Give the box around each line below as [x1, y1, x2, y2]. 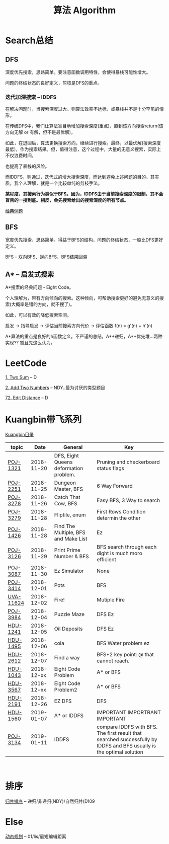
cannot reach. [97, 657, 130, 664]
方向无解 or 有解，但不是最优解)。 [5, 129, 75, 135]
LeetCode [5, 358, 47, 369]
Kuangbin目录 [5, 431, 34, 437]
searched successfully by [97, 736, 157, 743]
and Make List [54, 535, 88, 542]
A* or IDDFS [54, 712, 84, 719]
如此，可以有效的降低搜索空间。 [5, 312, 71, 318]
